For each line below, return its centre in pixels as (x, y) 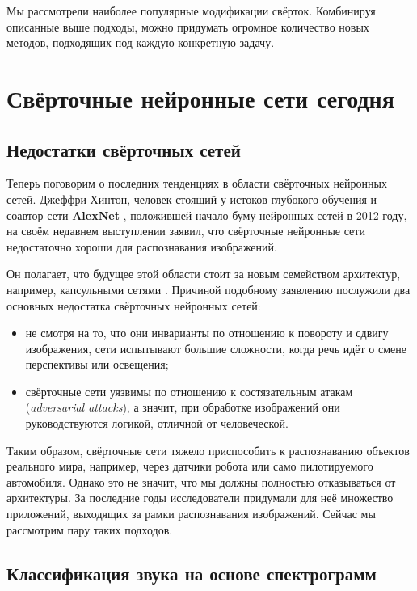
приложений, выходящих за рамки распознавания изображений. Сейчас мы (191, 514)
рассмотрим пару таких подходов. (90, 529)
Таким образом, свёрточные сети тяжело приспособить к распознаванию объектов (208, 450)
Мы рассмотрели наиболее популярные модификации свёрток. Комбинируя (191, 11)
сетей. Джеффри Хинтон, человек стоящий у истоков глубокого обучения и (192, 198)
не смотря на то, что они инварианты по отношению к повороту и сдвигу (207, 333)
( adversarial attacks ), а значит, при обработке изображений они (183, 407)
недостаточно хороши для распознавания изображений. (142, 246)
